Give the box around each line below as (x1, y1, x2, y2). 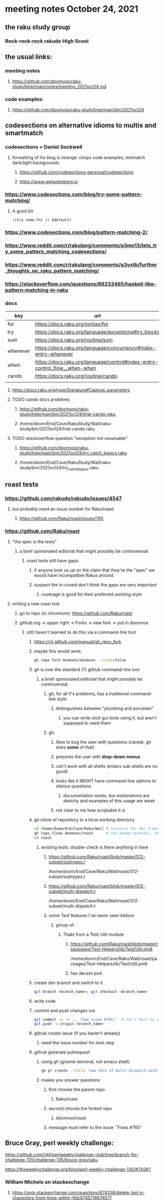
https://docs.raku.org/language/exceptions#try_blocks (35, 329, 160, 336)
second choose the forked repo (48, 1106, 112, 1111)
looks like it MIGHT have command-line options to (56, 778, 156, 784)
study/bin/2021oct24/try (19, 465, 68, 471)
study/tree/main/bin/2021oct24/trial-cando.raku (19, 411, 116, 417)
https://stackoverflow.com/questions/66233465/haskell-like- (5, 280, 157, 287)
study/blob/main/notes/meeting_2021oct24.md (12, 84, 106, 90)
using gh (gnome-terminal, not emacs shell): (41, 1059, 131, 1065)
